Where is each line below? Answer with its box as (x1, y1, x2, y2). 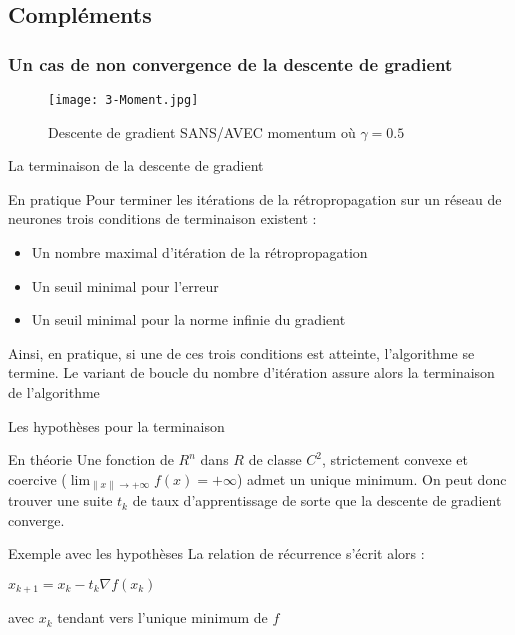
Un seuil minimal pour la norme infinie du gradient (31, 309, 346, 330)
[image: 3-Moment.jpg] (48, 93, 199, 107)
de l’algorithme (8, 382, 100, 402)
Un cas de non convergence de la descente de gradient (8, 51, 453, 76)
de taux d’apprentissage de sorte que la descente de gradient (132, 490, 502, 511)
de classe (248, 449, 302, 470)
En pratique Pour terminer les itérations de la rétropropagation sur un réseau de (8, 188, 502, 209)
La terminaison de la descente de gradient (8, 155, 264, 176)
